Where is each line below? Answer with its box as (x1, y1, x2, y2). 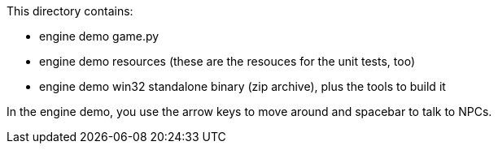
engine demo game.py (39, 29, 159, 43)
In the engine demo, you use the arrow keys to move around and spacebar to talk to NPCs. (7, 105, 492, 118)
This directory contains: (7, 4, 133, 18)
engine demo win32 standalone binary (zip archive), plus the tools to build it (39, 79, 446, 93)
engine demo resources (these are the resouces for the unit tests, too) (39, 54, 415, 68)
